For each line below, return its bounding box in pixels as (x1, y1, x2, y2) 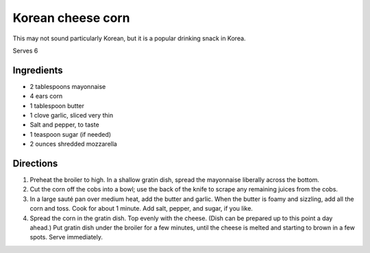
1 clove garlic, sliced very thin (29, 111, 113, 120)
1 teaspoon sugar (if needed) (29, 130, 112, 138)
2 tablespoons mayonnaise (29, 82, 106, 90)
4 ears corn (29, 92, 63, 101)
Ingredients (12, 64, 63, 76)
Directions (12, 158, 58, 169)
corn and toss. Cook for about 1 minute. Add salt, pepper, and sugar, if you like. (29, 204, 254, 213)
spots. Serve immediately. (29, 233, 103, 241)
